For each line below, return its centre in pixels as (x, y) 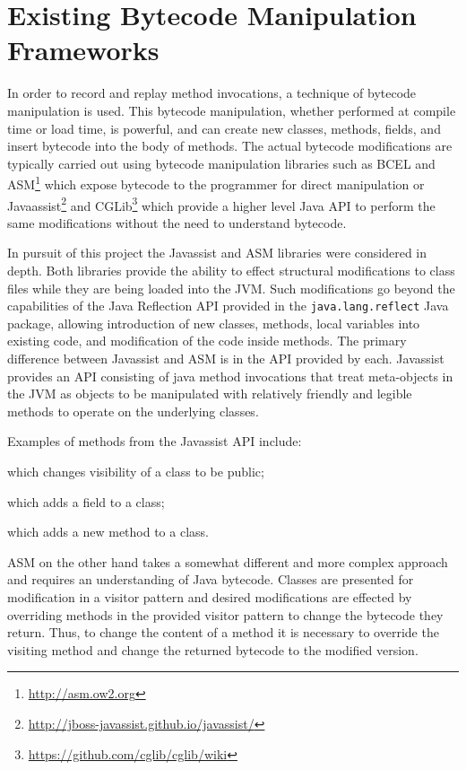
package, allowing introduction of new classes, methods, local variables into (214, 323)
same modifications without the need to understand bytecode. (177, 222)
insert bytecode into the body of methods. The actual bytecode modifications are (230, 146)
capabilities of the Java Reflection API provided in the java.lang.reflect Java (228, 306)
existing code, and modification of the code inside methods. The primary (207, 341)
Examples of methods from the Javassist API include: (155, 441)
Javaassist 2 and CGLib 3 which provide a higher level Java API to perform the (221, 204)
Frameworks (83, 50)
